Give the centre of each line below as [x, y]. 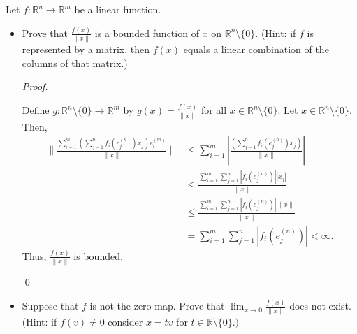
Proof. [35, 86]
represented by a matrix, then [86, 49]
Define [36, 110]
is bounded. [98, 255]
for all [214, 110]
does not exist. [320, 306]
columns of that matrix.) [75, 63]
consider [125, 322]
